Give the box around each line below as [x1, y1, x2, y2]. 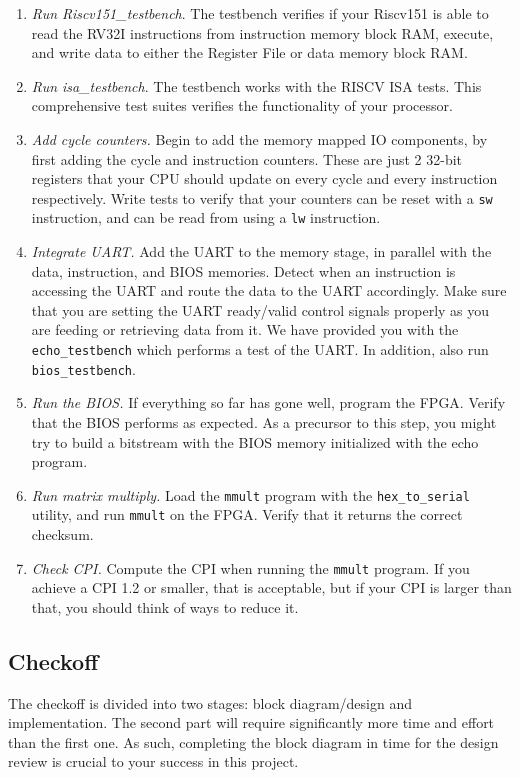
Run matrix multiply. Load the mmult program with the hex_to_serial [31, 484, 470, 505]
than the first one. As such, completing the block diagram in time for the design [8, 731, 499, 752]
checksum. [31, 524, 94, 545]
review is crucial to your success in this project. [8, 751, 299, 772]
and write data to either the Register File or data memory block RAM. [31, 42, 468, 63]
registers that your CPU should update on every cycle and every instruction [31, 168, 498, 189]
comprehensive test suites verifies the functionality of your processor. [31, 95, 453, 116]
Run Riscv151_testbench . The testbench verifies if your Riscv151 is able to [31, 3, 489, 23]
